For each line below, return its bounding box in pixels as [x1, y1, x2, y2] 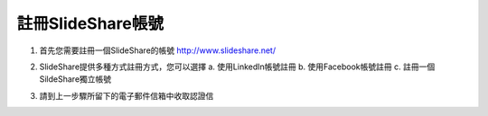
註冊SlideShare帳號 [16, 13, 164, 33]
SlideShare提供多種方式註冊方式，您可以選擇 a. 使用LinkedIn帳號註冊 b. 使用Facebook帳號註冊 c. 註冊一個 [39, 61, 436, 72]
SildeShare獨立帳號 [39, 74, 112, 85]
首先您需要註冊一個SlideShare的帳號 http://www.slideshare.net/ [39, 45, 276, 56]
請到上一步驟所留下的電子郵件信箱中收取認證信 [39, 90, 214, 101]
